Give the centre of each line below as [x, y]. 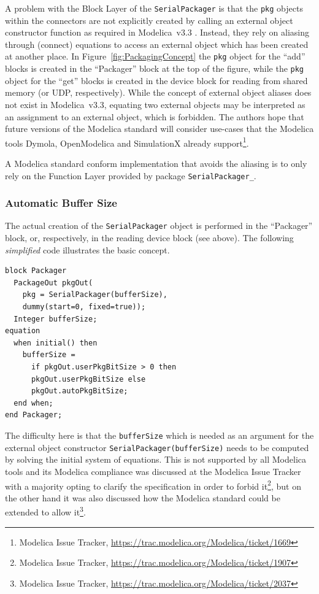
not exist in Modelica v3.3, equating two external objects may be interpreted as [155, 104]
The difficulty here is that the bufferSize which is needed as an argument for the [159, 435]
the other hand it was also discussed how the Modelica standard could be [143, 497]
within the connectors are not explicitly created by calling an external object [149, 20]
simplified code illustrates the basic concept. [87, 249]
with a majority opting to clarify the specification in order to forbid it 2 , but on [153, 485]
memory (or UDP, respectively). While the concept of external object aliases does [158, 92]
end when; [33, 403]
